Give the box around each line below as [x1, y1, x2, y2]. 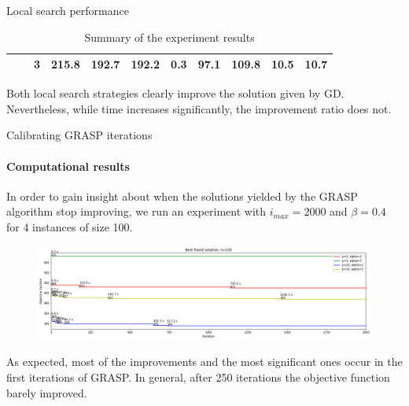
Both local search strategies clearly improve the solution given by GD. [6, 85, 345, 101]
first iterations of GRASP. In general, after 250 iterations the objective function [6, 369, 390, 386]
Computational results [6, 157, 130, 174]
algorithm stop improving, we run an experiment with [6, 203, 267, 220]
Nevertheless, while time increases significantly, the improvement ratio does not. [6, 100, 392, 116]
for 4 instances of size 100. [6, 219, 133, 235]
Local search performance [6, 2, 129, 18]
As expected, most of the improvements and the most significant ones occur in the [6, 353, 403, 370]
